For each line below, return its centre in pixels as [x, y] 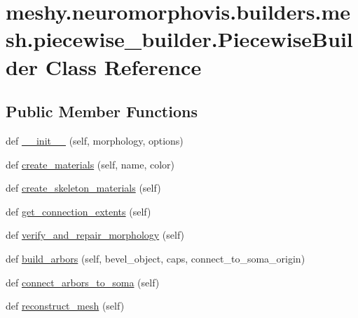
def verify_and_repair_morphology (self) [95, 235]
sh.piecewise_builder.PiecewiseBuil [179, 39]
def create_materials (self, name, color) [90, 164]
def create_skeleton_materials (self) [83, 188]
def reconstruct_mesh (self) [65, 306]
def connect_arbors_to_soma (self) [83, 282]
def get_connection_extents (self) [78, 211]
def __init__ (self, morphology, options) [95, 140]
